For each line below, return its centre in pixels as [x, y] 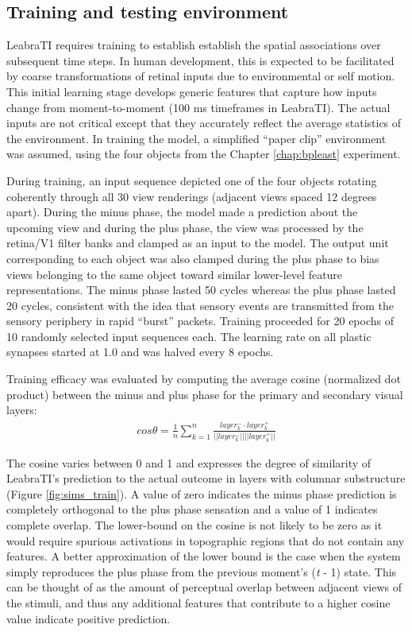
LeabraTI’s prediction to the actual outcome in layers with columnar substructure [206, 478]
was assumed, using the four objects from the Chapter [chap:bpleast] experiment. [204, 154]
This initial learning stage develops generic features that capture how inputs [192, 91]
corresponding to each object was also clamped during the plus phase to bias [193, 258]
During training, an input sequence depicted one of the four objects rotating [192, 180]
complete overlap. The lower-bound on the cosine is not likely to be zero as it [194, 525]
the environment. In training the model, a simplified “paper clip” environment [196, 138]
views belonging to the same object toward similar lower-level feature [175, 274]
